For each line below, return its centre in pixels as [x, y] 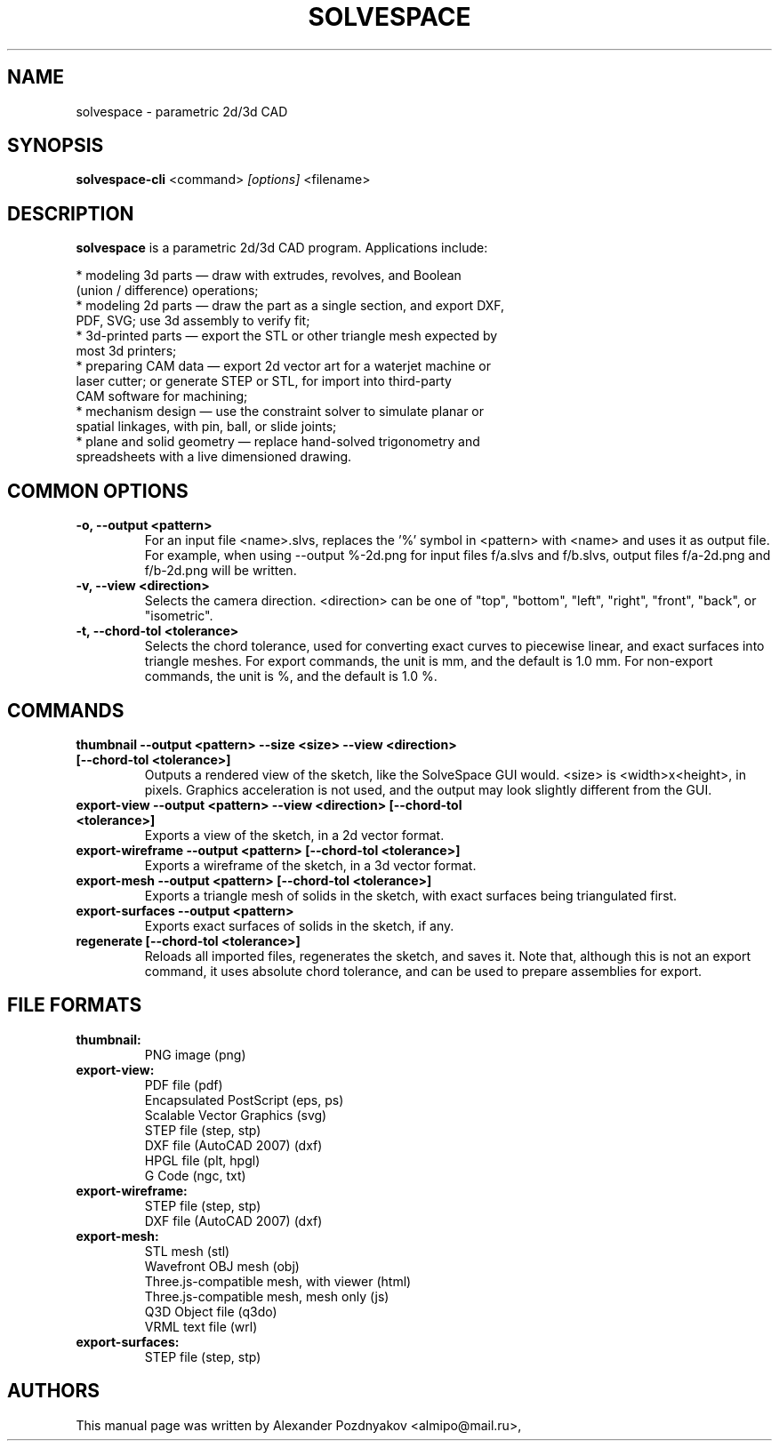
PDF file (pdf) [184, 1084]
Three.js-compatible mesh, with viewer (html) [278, 1281]
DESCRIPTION [71, 213]
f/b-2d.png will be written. [221, 571]
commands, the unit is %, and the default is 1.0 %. [291, 676]
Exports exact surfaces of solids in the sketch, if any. [299, 925]
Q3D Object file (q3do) [211, 1311]
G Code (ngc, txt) [195, 1175]
